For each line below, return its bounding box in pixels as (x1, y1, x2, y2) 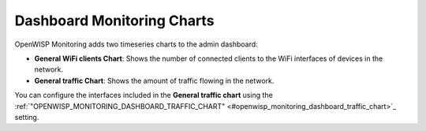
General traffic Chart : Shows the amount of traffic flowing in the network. (34, 76, 275, 85)
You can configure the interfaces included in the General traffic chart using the (14, 91, 274, 100)
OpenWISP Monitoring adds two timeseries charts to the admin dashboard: (14, 39, 258, 49)
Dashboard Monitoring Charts (14, 12, 215, 29)
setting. (14, 112, 39, 122)
